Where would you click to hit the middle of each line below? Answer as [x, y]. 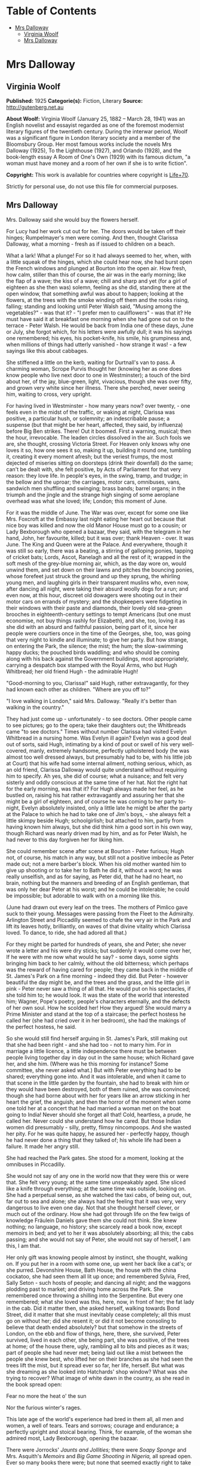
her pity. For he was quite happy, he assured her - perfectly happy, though [98, 1134]
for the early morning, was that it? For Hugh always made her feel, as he [95, 789]
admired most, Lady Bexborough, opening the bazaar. [72, 1438]
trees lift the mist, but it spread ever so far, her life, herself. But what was [96, 1365]
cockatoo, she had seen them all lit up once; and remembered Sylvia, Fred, [98, 1276]
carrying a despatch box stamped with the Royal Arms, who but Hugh [92, 665]
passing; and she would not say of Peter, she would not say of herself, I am [99, 1239]
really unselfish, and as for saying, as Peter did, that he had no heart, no [95, 876]
